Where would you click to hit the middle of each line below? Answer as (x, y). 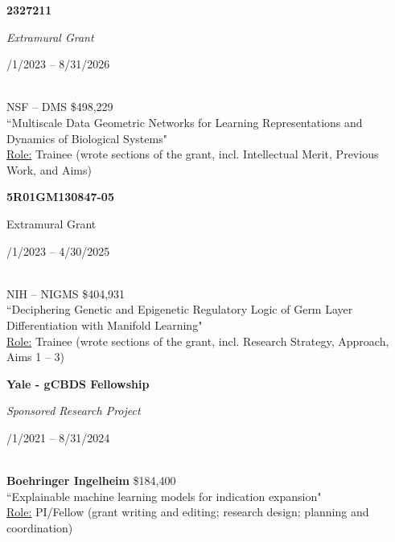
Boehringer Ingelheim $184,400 (91, 480)
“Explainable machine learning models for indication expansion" (164, 496)
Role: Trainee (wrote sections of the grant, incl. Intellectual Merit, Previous (193, 154)
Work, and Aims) (49, 169)
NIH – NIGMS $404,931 (66, 293)
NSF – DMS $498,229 (60, 107)
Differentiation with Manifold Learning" (105, 324)
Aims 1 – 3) (36, 357)
